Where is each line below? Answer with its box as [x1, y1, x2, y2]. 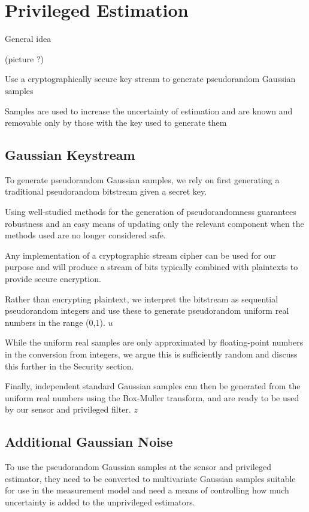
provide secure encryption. [5, 272, 101, 285]
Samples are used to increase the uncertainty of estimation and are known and [5, 104, 293, 117]
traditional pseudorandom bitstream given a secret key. [5, 185, 207, 198]
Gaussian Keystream [5, 146, 135, 164]
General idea [5, 32, 51, 45]
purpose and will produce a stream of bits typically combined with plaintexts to [5, 260, 298, 273]
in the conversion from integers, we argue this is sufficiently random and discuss [5, 348, 298, 360]
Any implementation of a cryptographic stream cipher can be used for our [5, 249, 277, 261]
